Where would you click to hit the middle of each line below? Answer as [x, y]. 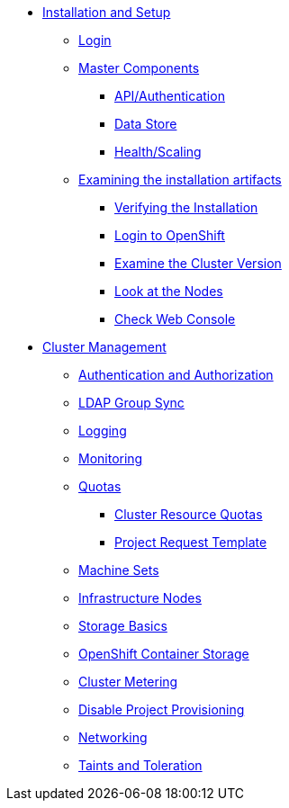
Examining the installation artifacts [180, 180]
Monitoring [111, 458]
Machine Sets [119, 570]
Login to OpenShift [170, 235]
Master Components [139, 68]
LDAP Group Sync [131, 403]
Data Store [146, 124]
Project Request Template [191, 542]
